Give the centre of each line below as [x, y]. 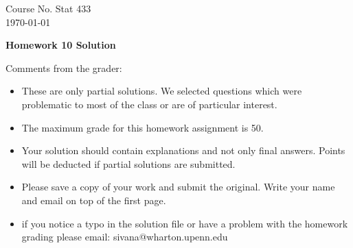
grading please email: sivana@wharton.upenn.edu [125, 237]
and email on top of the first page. [94, 200]
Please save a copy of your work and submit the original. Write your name [178, 187]
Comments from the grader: [64, 67]
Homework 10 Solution [61, 45]
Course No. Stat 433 [48, 8]
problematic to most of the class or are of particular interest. [149, 104]
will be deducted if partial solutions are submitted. [128, 163]
